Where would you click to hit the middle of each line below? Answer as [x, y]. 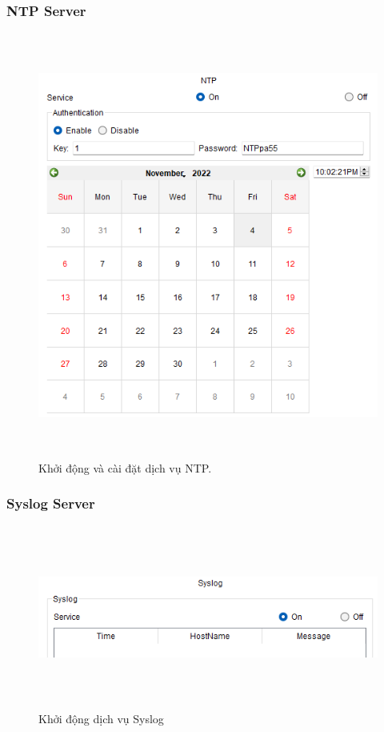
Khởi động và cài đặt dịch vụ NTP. [125, 467]
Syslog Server [51, 503]
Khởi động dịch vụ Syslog [101, 719]
